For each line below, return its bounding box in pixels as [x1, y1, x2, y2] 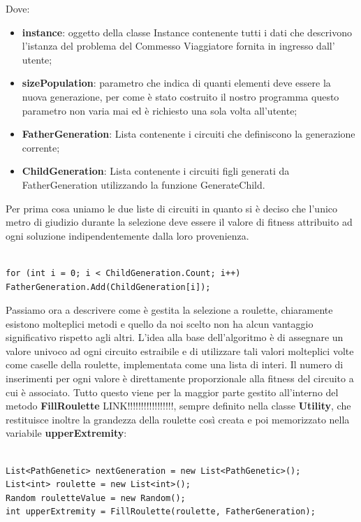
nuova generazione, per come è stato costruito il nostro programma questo [22, 89, 339, 103]
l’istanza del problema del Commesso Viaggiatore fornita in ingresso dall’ [22, 38, 335, 53]
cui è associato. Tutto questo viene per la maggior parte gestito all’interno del [6, 384, 339, 399]
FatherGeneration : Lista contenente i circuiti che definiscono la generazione [22, 126, 355, 141]
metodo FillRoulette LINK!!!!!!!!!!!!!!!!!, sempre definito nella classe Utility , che [6, 398, 351, 413]
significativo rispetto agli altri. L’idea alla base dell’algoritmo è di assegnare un [6, 330, 344, 345]
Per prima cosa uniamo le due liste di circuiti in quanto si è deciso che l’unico [6, 201, 338, 215]
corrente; [22, 140, 60, 154]
